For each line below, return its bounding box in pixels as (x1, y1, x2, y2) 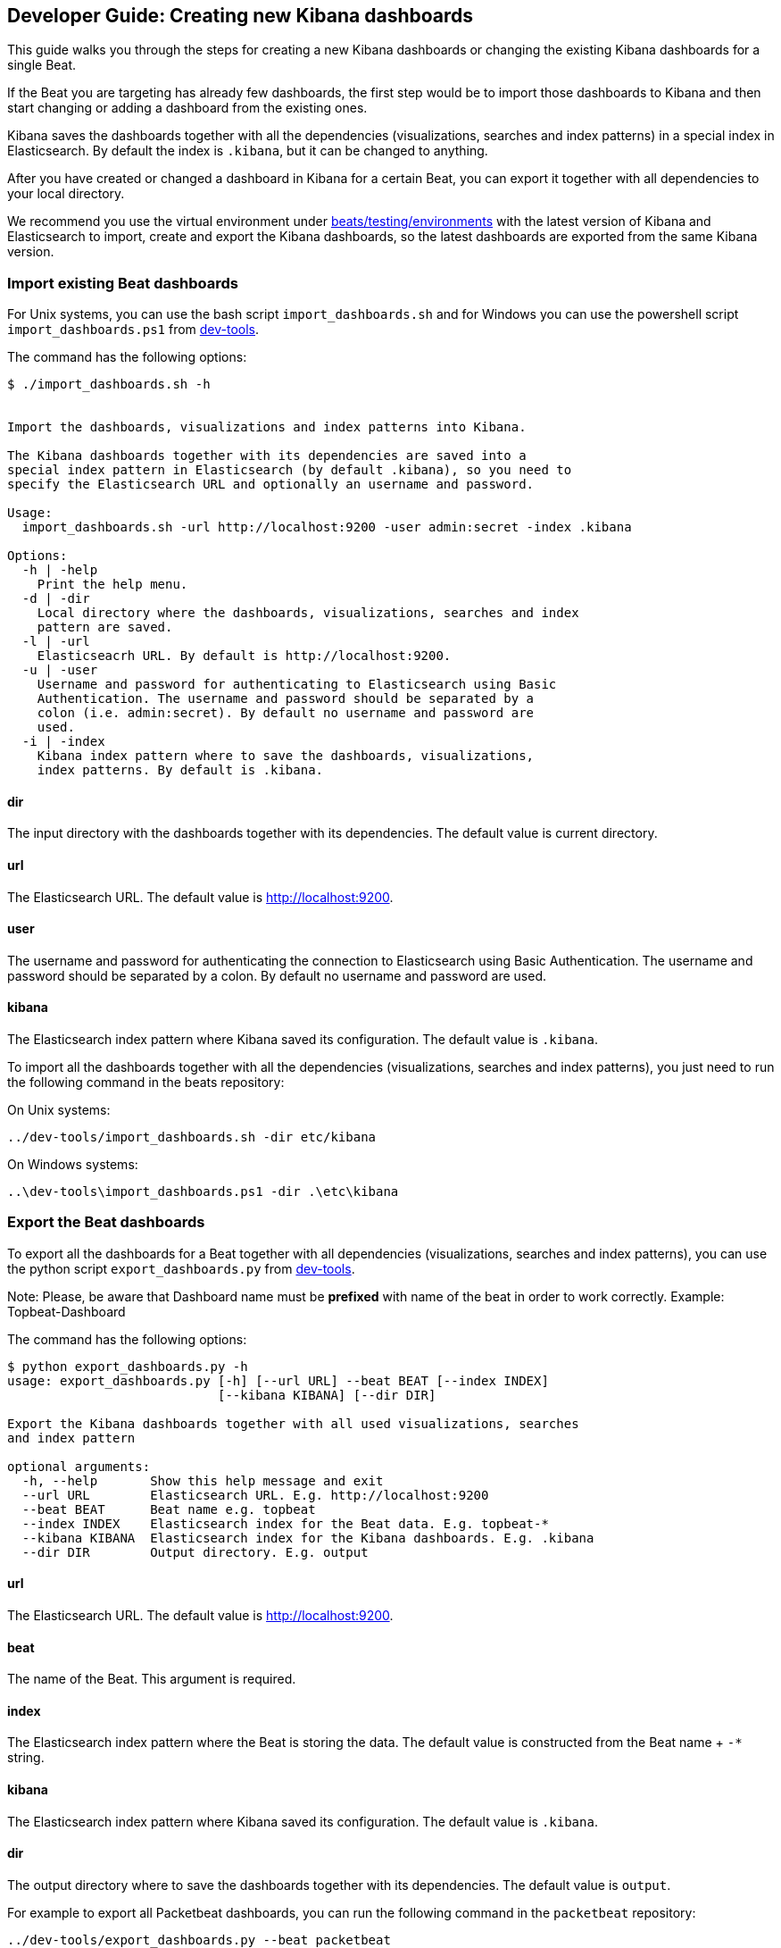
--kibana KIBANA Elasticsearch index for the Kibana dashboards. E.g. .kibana (21, 1530, 594, 1545)
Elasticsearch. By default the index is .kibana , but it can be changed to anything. (7, 143, 488, 159)
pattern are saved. (37, 620, 173, 635)
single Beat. (7, 57, 77, 73)
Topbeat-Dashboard (7, 1303, 126, 1319)
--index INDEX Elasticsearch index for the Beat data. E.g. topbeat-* (21, 1516, 549, 1531)
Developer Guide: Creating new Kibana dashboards (7, 4, 474, 27)
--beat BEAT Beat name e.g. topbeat (21, 1501, 316, 1517)
